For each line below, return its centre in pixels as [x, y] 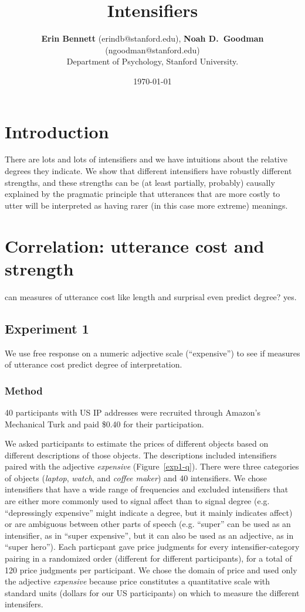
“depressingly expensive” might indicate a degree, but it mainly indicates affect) [149, 512]
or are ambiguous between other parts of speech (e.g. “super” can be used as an [148, 524]
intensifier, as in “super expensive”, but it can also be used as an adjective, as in [149, 535]
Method [24, 390]
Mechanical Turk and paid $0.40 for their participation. [104, 424]
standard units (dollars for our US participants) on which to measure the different [152, 592]
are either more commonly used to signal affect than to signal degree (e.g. [137, 501]
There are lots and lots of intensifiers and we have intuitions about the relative [146, 159]
